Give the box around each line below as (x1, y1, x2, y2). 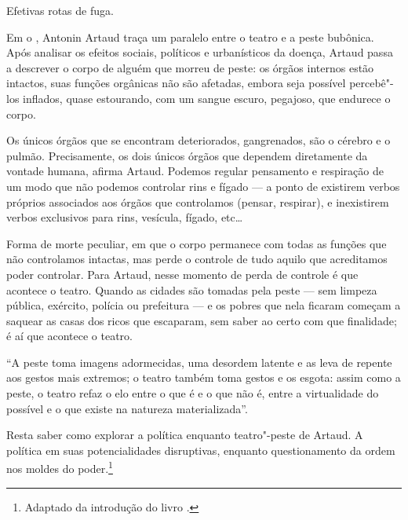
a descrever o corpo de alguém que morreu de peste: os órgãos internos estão (6, 59, 374, 75)
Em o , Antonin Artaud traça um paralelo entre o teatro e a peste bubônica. (6, 28, 374, 45)
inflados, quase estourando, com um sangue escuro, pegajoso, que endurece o (23, 90, 391, 106)
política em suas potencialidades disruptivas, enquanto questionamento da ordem (6, 441, 395, 458)
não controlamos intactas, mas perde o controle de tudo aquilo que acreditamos (6, 251, 388, 267)
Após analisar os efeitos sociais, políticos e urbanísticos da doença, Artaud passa (6, 44, 393, 60)
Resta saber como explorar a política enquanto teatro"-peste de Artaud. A (6, 427, 363, 443)
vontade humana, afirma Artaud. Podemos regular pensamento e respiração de (6, 163, 384, 179)
